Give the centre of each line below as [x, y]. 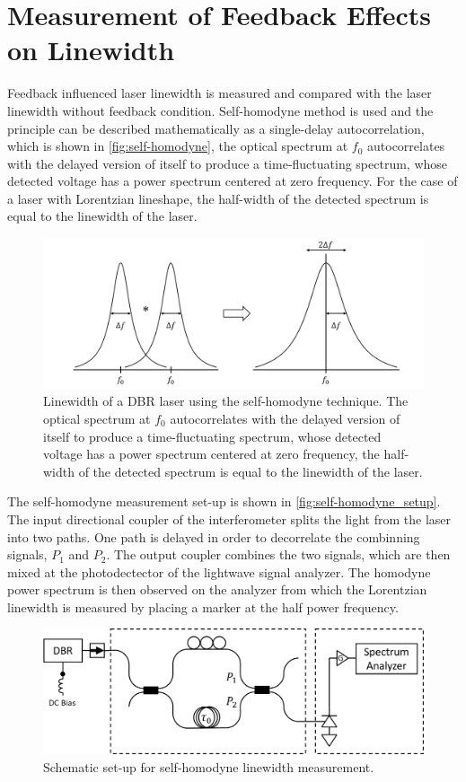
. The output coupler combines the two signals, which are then [278, 554]
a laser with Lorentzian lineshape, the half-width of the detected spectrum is [218, 198]
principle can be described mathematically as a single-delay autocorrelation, [216, 128]
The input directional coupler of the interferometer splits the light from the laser [229, 518]
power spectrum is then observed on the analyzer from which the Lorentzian [217, 589]
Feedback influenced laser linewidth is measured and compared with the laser [220, 93]
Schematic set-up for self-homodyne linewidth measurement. [209, 766]
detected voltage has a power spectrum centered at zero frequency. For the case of [233, 181]
